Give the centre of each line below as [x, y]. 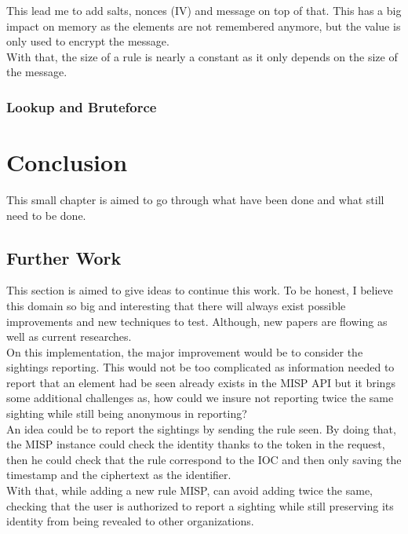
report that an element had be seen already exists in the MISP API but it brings [201, 382]
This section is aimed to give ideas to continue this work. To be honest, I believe [200, 290]
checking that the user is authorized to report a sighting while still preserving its [200, 505]
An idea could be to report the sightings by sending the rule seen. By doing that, [201, 428]
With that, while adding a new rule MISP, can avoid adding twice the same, [189, 490]
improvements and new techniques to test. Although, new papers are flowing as [197, 321]
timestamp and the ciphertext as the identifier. [119, 475]
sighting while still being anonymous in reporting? [127, 413]
